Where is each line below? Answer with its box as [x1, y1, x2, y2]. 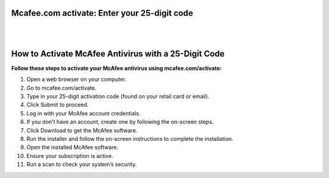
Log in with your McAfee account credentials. [26, 109, 141, 117]
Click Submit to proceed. [26, 101, 89, 109]
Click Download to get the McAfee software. [26, 126, 138, 134]
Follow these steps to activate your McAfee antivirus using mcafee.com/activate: [11, 64, 222, 72]
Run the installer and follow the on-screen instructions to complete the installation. [26, 135, 234, 142]
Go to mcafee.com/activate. [26, 84, 97, 91]
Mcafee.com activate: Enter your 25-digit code [11, 8, 193, 18]
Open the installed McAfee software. [26, 143, 119, 151]
